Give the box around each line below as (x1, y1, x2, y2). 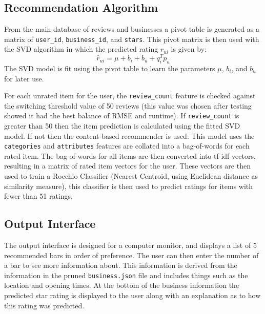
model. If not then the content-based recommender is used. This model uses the (4, 130, 255, 141)
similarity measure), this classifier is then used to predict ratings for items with (4, 180, 253, 191)
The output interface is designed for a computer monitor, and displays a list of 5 (4, 240, 257, 250)
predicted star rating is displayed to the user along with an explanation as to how (4, 290, 261, 301)
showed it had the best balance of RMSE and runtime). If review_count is (4, 110, 239, 121)
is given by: (171, 44, 207, 54)
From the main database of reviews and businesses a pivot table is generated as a (4, 24, 259, 34)
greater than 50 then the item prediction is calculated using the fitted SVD (4, 120, 240, 131)
